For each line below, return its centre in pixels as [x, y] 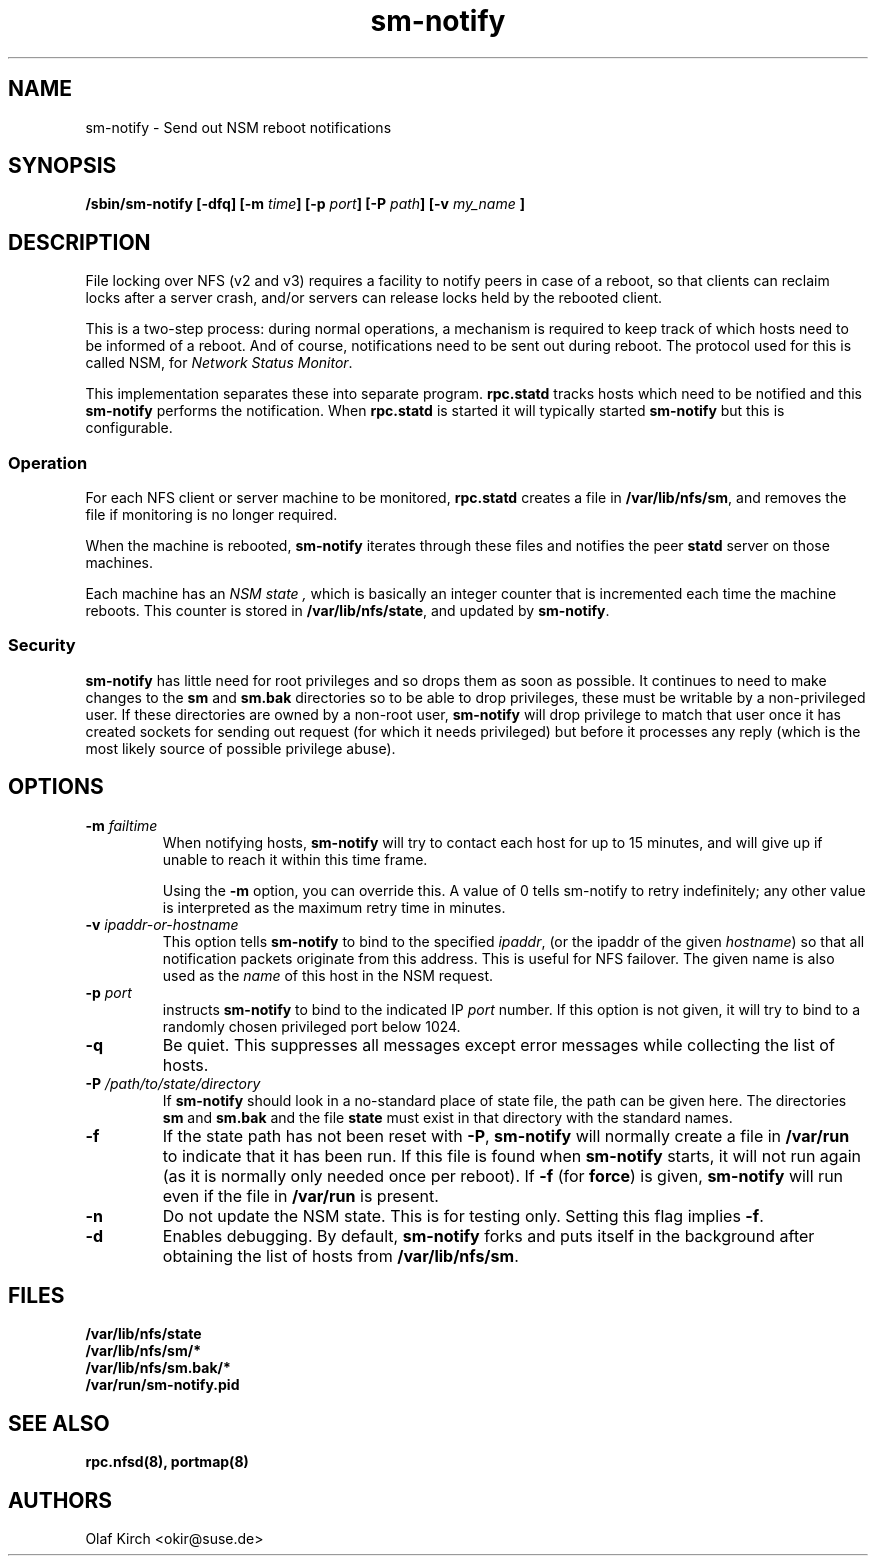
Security [42, 645]
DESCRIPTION [79, 242]
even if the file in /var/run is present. [300, 1195]
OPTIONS [56, 787]
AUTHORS [60, 1500]
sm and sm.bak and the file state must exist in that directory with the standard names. [447, 1117]
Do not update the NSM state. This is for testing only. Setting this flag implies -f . [463, 1215]
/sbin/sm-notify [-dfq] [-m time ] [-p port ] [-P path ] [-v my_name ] [305, 204]
